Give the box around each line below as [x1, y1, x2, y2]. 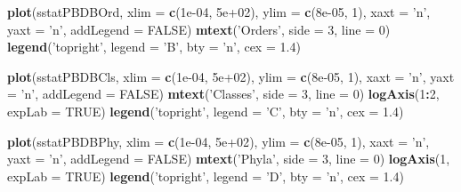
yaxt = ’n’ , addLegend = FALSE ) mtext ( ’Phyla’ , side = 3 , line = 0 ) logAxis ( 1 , [7, 149, 450, 168]
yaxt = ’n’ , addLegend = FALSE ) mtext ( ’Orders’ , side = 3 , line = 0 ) [7, 20, 391, 38]
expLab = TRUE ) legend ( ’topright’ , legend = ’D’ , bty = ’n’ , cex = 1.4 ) [7, 166, 404, 185]
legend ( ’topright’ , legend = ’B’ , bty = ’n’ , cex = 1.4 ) [7, 37, 301, 56]
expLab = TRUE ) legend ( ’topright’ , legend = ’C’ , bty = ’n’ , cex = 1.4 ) [7, 101, 404, 120]
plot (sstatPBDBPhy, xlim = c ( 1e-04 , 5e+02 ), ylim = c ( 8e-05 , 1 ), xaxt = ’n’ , [7, 132, 430, 150]
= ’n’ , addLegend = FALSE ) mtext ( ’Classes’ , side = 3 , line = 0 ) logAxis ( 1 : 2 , [7, 84, 440, 103]
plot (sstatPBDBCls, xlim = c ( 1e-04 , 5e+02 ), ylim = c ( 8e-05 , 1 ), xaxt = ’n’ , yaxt [7, 67, 455, 85]
